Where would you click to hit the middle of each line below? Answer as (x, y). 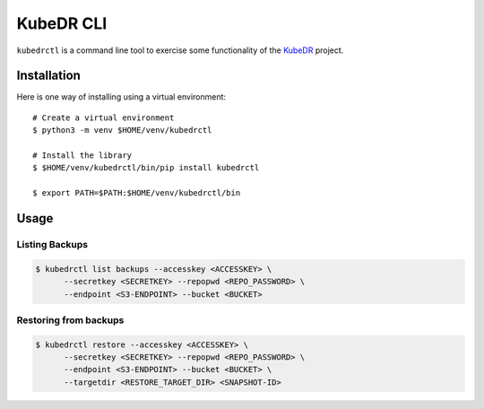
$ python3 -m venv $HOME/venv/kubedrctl (122, 131)
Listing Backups (52, 244)
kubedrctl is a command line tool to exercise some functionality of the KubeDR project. (180, 50)
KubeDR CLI (62, 23)
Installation (48, 76)
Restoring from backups (70, 320)
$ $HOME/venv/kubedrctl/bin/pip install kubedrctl (146, 168)
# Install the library (82, 156)
